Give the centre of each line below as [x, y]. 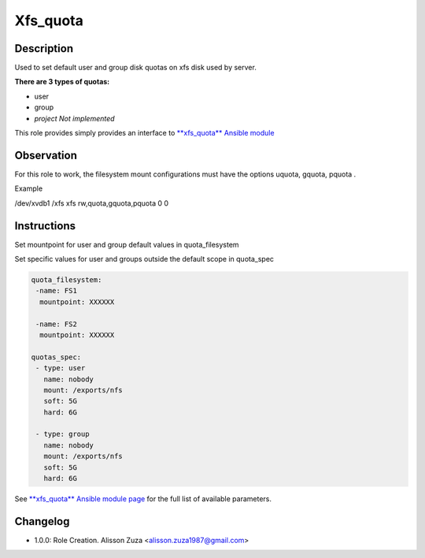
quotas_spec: [56, 357]
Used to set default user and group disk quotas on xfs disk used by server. [136, 68]
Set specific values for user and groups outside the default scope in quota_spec [144, 259]
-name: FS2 [57, 324]
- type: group [63, 434]
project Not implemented [74, 118]
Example [29, 188]
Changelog [42, 521]
